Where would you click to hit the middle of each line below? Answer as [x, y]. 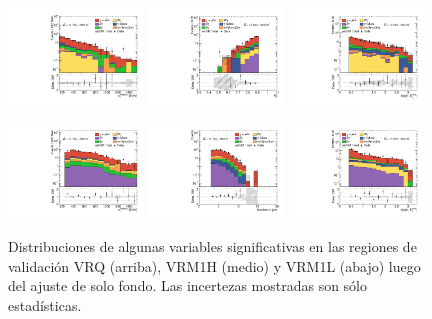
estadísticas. [45, 304]
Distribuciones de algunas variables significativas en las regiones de [212, 245]
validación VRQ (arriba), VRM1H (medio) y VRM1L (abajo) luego [214, 265]
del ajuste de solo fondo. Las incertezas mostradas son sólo [188, 285]
